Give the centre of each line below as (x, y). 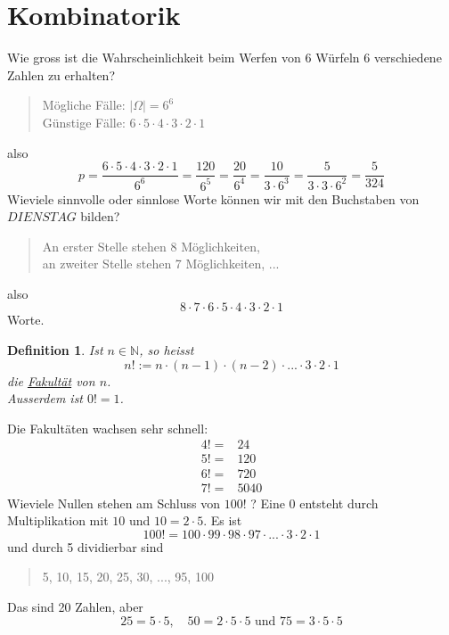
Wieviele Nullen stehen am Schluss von (114, 503)
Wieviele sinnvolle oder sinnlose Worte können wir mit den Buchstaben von (213, 198)
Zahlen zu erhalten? (61, 74)
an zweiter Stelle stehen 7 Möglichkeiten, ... (161, 264)
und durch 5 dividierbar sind (86, 546)
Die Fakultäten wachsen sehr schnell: (108, 428)
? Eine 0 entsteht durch (314, 503)
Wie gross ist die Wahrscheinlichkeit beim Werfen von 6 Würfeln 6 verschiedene (224, 58)
